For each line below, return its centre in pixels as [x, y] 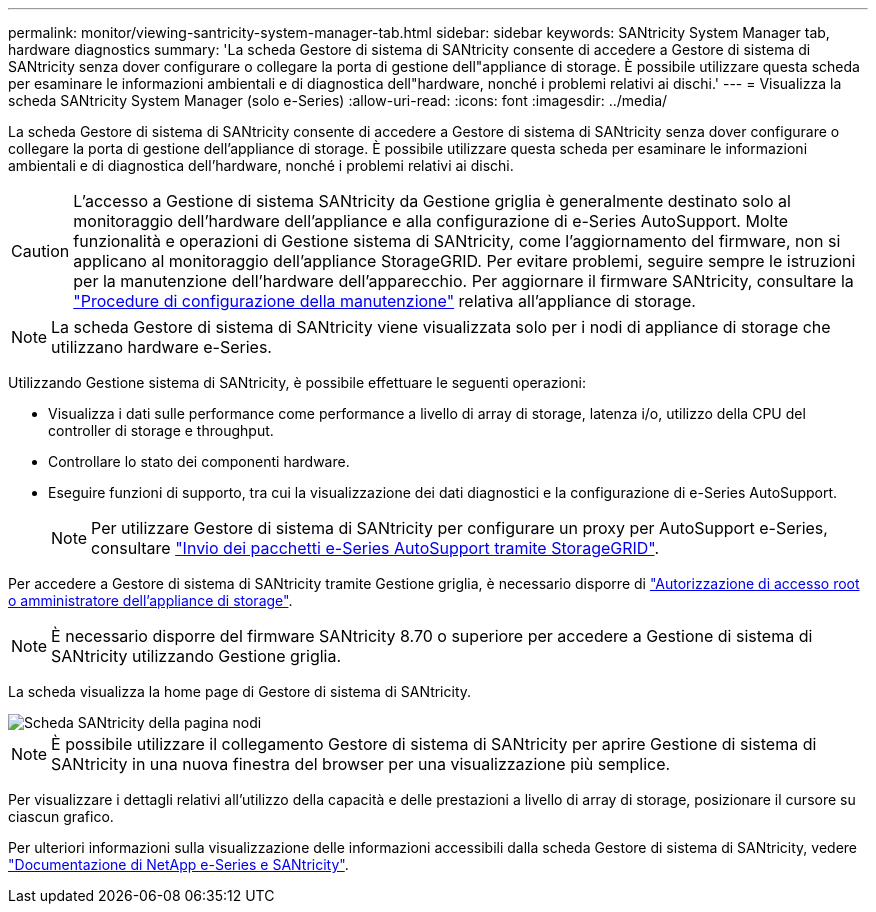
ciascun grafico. [61, 816]
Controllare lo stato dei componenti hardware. [199, 461]
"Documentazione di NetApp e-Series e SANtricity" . [178, 864]
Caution [40, 251]
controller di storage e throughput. [161, 430]
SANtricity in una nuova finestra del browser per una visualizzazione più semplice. [361, 764]
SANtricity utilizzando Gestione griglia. [196, 656]
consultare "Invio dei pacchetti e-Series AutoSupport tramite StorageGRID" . [375, 548]
